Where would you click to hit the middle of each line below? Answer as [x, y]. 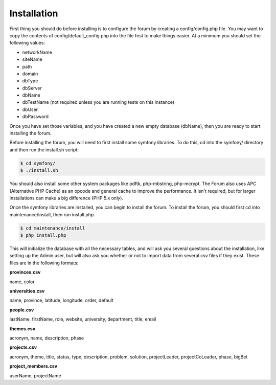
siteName [32, 59]
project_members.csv [33, 366]
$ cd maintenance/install [53, 228]
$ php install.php [43, 235]
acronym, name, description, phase [47, 338]
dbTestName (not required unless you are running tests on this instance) [98, 102]
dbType [30, 81]
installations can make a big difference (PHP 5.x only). [66, 198]
